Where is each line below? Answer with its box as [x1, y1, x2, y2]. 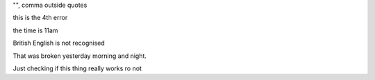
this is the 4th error [12, 14, 68, 22]
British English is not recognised [12, 39, 106, 48]
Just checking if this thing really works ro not [12, 64, 142, 72]
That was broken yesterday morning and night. [12, 52, 147, 60]
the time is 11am [12, 26, 58, 34]
